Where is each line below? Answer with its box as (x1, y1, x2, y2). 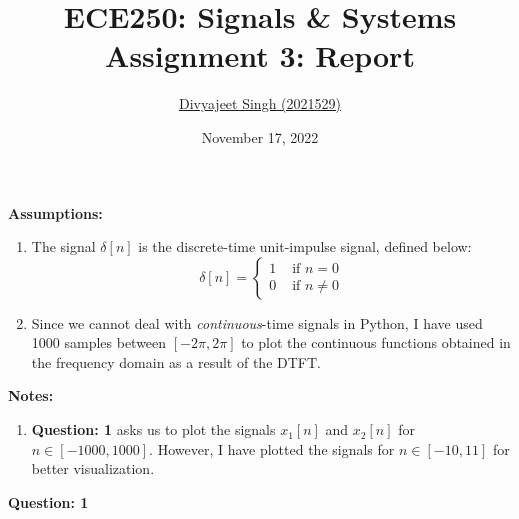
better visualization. (31, 458, 155, 479)
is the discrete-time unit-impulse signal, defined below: (138, 236, 472, 257)
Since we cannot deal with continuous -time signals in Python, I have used (31, 312, 483, 333)
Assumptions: (8, 202, 103, 223)
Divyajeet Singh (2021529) (179, 93, 341, 114)
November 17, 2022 (201, 126, 319, 147)
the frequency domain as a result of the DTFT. (31, 351, 321, 372)
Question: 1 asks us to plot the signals (31, 419, 276, 440)
